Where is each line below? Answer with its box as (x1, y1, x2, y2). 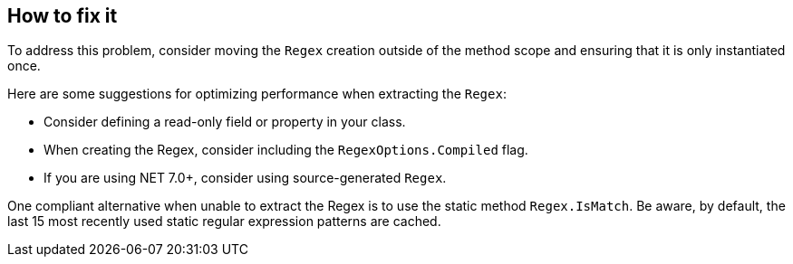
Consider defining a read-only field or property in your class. (44, 114, 406, 130)
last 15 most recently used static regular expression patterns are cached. (7, 213, 441, 230)
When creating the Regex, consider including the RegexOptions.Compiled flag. (44, 142, 528, 158)
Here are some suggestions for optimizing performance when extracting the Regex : (7, 86, 507, 102)
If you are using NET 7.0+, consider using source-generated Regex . (44, 170, 447, 186)
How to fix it (7, 5, 118, 27)
